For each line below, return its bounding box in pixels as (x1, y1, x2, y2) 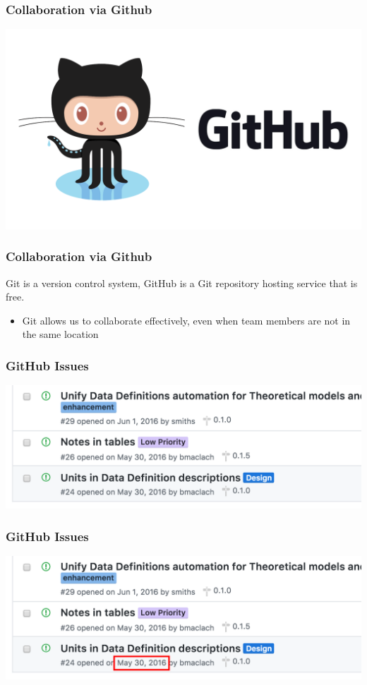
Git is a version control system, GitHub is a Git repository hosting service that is (6, 275, 358, 290)
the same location (22, 327, 99, 341)
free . (6, 289, 25, 304)
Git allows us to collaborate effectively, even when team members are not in (22, 313, 351, 327)
